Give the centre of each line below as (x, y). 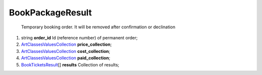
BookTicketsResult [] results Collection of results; (70, 64)
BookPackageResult (50, 12)
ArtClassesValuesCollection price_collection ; (66, 44)
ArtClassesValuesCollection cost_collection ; (65, 51)
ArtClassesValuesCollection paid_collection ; (66, 58)
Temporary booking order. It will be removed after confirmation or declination (98, 27)
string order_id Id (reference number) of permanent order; (79, 37)
